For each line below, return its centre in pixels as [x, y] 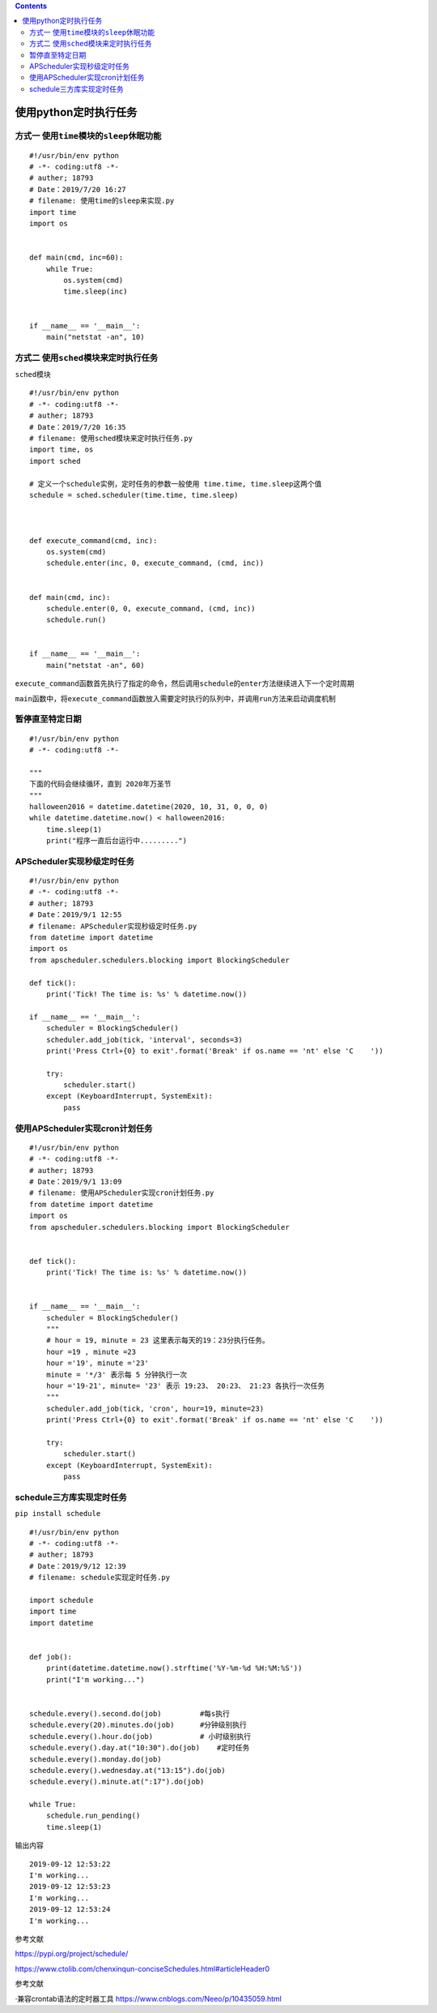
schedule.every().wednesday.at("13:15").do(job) [127, 1770]
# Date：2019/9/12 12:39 [78, 1566]
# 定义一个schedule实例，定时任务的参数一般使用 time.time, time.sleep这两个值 [176, 484]
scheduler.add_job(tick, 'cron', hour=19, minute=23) [155, 1408]
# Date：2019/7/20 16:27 [78, 189]
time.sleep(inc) [95, 291]
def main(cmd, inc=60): [76, 258]
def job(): [51, 1657]
